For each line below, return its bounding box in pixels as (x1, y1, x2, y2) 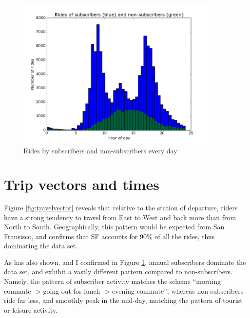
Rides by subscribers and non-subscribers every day (23, 146, 177, 156)
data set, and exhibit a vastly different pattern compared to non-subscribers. (4, 266, 232, 277)
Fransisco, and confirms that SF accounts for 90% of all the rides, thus (4, 231, 215, 241)
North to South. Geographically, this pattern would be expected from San (4, 222, 225, 232)
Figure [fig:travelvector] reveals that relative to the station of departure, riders (4, 202, 238, 212)
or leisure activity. (4, 304, 58, 315)
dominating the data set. (4, 241, 77, 251)
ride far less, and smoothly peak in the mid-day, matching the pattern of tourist (4, 295, 243, 305)
